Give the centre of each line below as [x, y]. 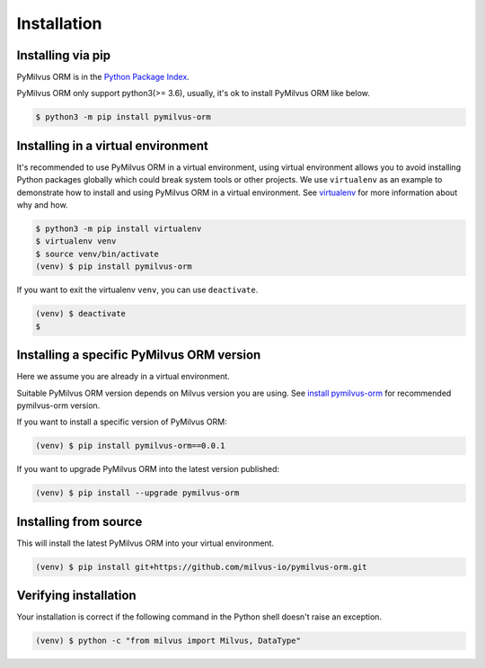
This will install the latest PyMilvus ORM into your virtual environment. [145, 543]
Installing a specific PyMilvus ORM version [139, 355]
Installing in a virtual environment [112, 145]
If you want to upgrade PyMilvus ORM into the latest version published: [148, 469]
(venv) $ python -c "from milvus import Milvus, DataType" [168, 641]
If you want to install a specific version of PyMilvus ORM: [122, 422]
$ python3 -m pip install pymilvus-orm [123, 117]
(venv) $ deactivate [80, 314]
